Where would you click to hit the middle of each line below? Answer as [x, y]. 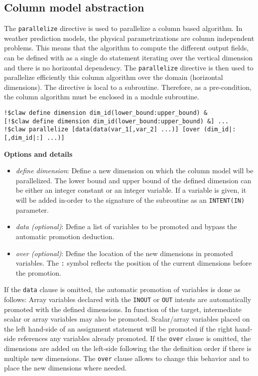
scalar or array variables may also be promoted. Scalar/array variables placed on [127, 319]
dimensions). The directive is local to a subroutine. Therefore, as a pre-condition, [128, 87]
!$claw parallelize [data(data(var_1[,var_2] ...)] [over [102, 130]
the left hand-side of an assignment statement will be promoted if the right [118, 328]
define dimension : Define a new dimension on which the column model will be [134, 171]
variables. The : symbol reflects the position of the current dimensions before [134, 263]
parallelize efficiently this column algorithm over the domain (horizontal [114, 77]
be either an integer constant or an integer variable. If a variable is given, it [131, 190]
